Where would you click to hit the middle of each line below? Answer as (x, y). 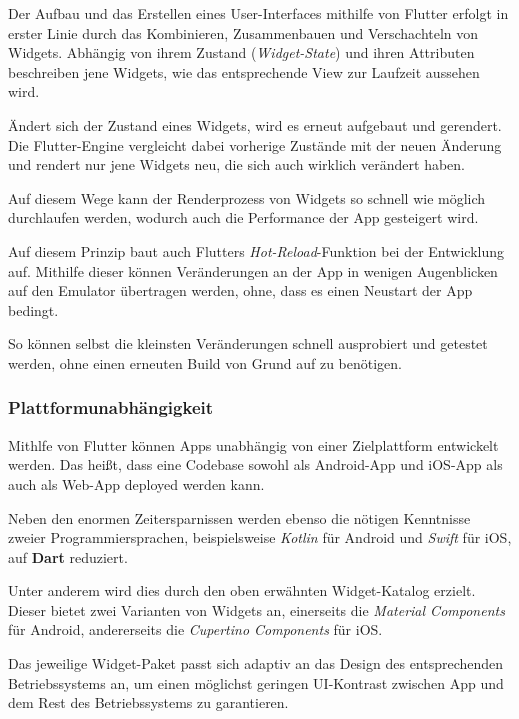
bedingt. (33, 309)
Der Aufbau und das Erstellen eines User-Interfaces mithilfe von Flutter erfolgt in (258, 13)
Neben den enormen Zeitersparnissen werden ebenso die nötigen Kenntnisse (239, 517)
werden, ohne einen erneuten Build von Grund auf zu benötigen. (205, 362)
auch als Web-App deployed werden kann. (136, 483)
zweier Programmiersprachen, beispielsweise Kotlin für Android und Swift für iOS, (260, 537)
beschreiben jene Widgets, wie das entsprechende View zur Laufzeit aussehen (244, 71)
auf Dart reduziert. (68, 556)
